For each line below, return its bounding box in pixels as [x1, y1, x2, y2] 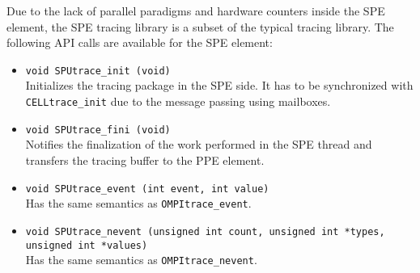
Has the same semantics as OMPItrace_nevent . [25, 251, 257, 268]
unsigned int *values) [25, 239, 148, 251]
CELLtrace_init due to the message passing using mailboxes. [25, 93, 331, 110]
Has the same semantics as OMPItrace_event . [25, 195, 252, 212]
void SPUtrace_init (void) [25, 65, 171, 77]
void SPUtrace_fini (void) [25, 124, 171, 136]
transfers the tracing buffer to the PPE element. [25, 151, 265, 168]
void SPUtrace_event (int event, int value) [25, 183, 269, 195]
